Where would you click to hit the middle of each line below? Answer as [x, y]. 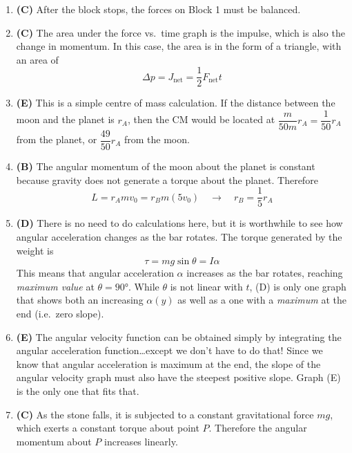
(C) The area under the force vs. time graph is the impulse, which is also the [180, 32]
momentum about [54, 441]
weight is [35, 250]
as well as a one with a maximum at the [262, 300]
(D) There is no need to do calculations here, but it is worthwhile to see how [179, 223]
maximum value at [55, 286]
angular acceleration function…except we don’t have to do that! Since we [169, 350]
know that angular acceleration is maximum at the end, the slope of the [168, 363]
